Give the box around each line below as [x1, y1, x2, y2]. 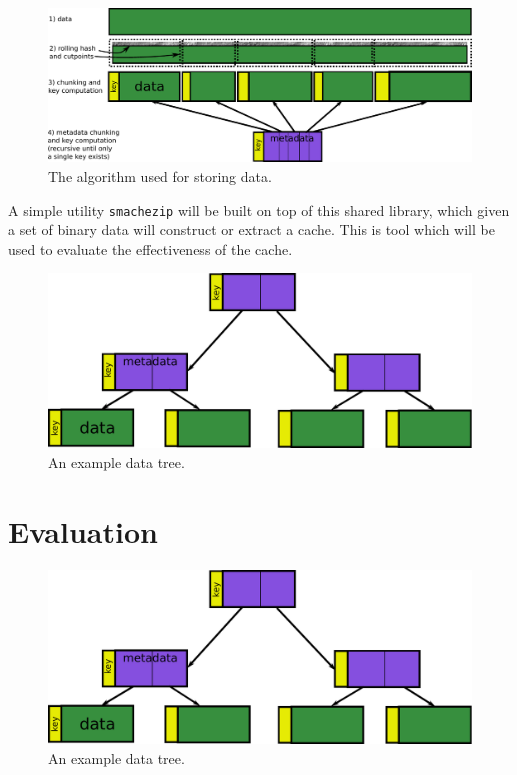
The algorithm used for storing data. [48, 166, 272, 187]
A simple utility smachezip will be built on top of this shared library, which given [8, 199, 510, 220]
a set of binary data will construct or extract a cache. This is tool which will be [8, 219, 495, 240]
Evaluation [8, 510, 158, 551]
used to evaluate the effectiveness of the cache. [8, 238, 293, 259]
